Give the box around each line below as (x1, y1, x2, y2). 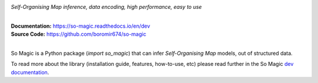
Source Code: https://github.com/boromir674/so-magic (11, 31, 147, 38)
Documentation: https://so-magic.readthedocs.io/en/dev (11, 22, 150, 29)
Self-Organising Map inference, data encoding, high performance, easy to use (11, 4, 203, 10)
